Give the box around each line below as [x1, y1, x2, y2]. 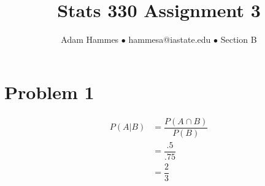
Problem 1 [4, 79, 94, 104]
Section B [220, 33, 257, 46]
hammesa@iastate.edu [128, 33, 211, 46]
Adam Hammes [61, 33, 119, 46]
